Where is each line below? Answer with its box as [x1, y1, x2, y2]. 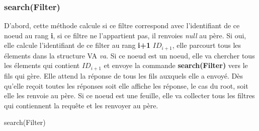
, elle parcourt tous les [172, 40, 241, 50]
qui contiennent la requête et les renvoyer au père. [4, 100, 158, 110]
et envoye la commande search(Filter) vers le [104, 60, 248, 71]
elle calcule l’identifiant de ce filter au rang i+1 [4, 40, 151, 50]
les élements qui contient [4, 60, 80, 71]
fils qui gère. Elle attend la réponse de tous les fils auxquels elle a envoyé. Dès [4, 70, 243, 81]
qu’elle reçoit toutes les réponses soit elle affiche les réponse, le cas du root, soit [4, 80, 248, 91]
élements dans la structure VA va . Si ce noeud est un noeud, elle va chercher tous [4, 50, 255, 60]
